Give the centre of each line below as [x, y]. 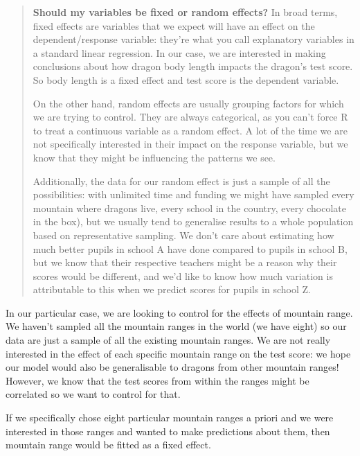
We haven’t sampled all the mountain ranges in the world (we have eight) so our [176, 326]
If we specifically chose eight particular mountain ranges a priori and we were [170, 418]
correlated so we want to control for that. [93, 394]
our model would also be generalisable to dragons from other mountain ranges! [172, 367]
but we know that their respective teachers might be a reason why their [185, 262]
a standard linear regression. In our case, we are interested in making [179, 52]
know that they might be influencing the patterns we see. [154, 157]
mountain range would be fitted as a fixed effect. [108, 445]
